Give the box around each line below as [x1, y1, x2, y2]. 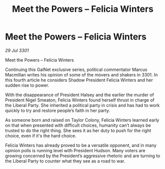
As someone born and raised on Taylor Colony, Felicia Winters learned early [5, 117, 160, 123]
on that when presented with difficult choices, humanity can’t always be [5, 122, 151, 128]
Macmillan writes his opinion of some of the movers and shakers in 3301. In [5, 71, 158, 77]
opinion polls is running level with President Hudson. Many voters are [5, 147, 146, 153]
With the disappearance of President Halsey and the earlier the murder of [5, 92, 154, 98]
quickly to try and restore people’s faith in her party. [5, 107, 110, 113]
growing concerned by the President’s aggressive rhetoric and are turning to [5, 153, 161, 159]
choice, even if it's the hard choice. [5, 133, 76, 138]
